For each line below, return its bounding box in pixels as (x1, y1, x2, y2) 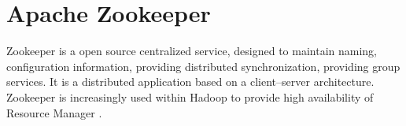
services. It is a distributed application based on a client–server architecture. (6, 73, 375, 90)
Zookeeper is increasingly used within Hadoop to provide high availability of (6, 88, 374, 105)
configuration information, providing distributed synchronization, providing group (6, 57, 400, 74)
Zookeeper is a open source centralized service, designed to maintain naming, (6, 43, 377, 59)
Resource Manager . (6, 104, 102, 120)
